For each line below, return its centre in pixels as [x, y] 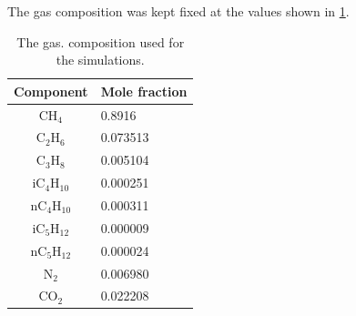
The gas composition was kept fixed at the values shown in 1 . [178, 11]
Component [51, 91]
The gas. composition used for [101, 41]
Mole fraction [144, 91]
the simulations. [100, 60]
